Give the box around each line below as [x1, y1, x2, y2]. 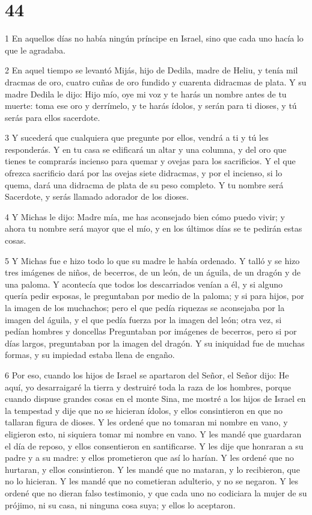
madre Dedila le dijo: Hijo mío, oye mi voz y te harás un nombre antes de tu [5, 87, 287, 100]
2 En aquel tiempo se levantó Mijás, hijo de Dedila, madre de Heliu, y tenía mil [5, 64, 298, 76]
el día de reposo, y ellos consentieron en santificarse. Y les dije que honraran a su [5, 439, 304, 452]
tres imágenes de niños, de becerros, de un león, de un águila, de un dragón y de [5, 266, 301, 279]
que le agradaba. [5, 43, 66, 56]
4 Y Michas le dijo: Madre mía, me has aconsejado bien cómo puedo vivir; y [5, 210, 285, 223]
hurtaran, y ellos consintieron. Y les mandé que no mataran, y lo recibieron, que [5, 463, 300, 475]
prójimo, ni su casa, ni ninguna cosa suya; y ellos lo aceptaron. [5, 498, 236, 511]
